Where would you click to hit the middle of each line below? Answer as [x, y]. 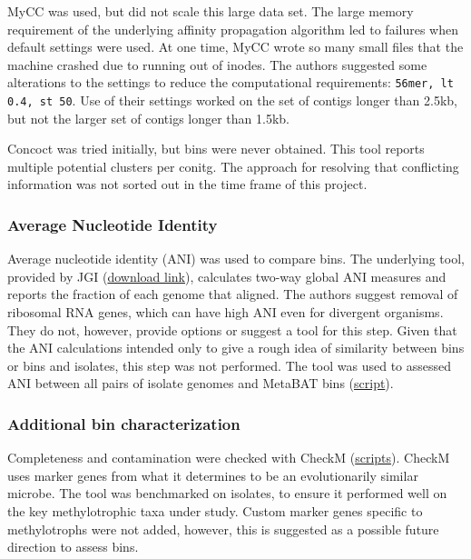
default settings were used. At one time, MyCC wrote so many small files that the [235, 47]
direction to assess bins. [73, 547]
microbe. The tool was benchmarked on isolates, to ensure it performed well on [227, 493]
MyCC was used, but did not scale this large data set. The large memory [211, 11]
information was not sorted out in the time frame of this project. [187, 184]
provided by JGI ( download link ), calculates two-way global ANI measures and [227, 276]
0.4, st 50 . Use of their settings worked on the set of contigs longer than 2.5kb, [232, 100]
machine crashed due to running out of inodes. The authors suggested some [217, 64]
